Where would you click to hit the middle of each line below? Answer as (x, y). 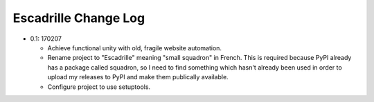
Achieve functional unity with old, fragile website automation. (134, 48)
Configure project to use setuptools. (99, 87)
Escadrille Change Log (79, 18)
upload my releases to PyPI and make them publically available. (138, 77)
